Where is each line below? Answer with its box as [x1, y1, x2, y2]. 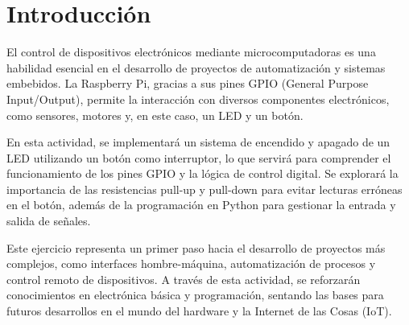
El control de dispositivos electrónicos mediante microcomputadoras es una [6, 43, 376, 60]
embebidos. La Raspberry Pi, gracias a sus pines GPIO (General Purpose [6, 75, 369, 92]
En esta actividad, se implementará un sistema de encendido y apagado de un [6, 134, 390, 150]
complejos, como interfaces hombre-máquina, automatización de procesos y [6, 255, 376, 272]
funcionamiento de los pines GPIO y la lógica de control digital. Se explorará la [6, 165, 399, 182]
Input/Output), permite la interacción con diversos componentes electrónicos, [6, 90, 390, 107]
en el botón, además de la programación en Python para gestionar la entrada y [6, 196, 396, 213]
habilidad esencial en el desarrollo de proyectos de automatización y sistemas [6, 59, 386, 76]
